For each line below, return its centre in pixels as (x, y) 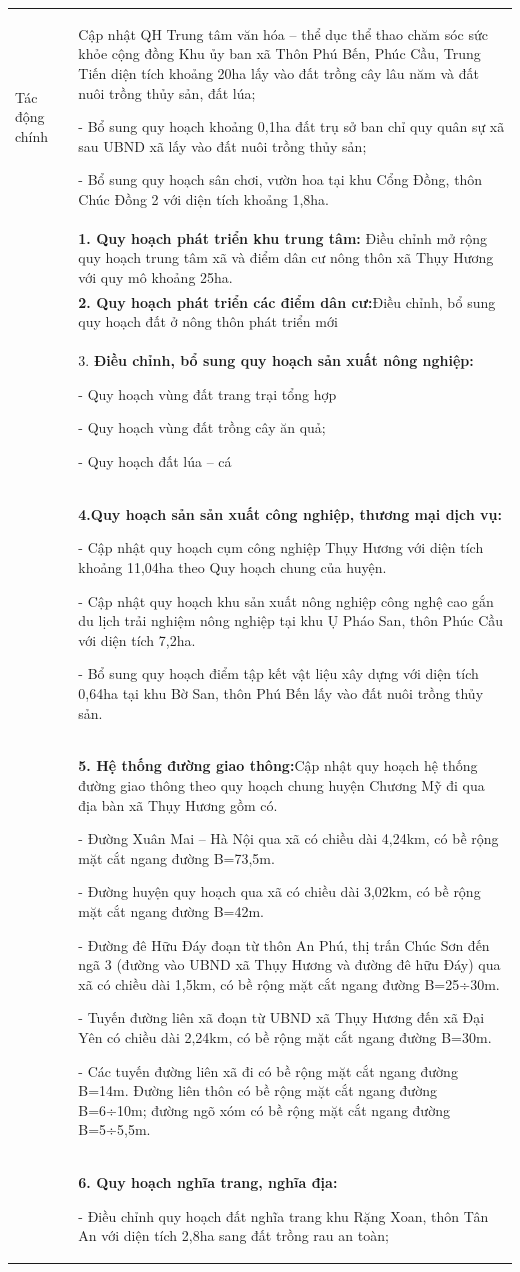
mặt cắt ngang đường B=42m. (171, 911)
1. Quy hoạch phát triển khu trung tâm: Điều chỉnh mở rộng (283, 237)
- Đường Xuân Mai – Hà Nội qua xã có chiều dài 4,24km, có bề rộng (288, 838)
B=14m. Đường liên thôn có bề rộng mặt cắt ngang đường (257, 1090)
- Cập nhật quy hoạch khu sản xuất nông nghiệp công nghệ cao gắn (286, 600)
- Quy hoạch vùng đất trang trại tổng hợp (207, 393)
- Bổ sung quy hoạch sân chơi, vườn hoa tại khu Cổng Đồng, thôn (280, 179)
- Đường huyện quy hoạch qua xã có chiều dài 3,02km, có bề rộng (279, 891)
